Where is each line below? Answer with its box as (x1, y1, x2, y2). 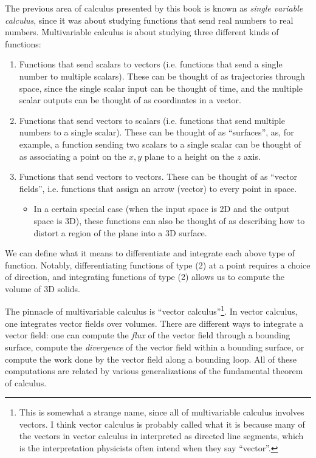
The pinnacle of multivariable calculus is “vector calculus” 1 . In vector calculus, (5, 303, 298, 318)
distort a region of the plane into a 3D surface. (33, 226, 207, 239)
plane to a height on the (144, 149, 235, 162)
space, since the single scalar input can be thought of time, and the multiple (19, 81, 303, 94)
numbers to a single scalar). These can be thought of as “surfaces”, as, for (19, 126, 294, 138)
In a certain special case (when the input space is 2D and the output (33, 202, 290, 215)
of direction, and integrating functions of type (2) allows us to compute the (5, 270, 284, 283)
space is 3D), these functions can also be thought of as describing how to (33, 214, 305, 227)
